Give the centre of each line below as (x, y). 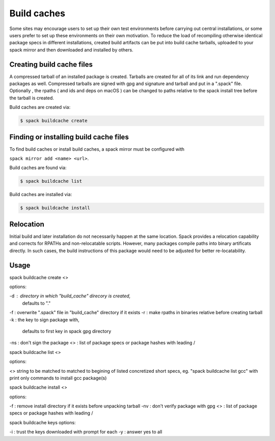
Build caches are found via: (38, 168)
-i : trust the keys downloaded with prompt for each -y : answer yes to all (86, 432)
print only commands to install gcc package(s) (58, 378)
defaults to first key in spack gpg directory (67, 331)
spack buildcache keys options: (43, 422)
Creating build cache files (51, 64)
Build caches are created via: (40, 107)
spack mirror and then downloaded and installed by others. (71, 50)
